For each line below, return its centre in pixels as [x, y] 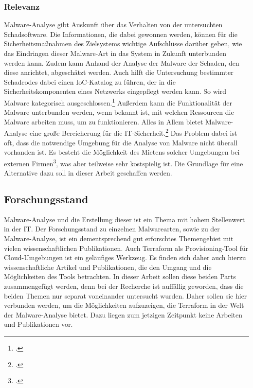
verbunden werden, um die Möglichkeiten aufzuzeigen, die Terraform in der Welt [124, 305]
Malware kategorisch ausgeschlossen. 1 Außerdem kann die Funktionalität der [118, 102]
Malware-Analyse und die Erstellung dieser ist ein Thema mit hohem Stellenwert [125, 219]
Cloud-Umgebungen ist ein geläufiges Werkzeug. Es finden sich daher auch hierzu [125, 257]
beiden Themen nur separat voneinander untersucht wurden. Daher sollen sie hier [126, 295]
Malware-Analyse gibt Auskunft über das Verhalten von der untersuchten [113, 25]
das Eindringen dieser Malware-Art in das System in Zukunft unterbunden [115, 53]
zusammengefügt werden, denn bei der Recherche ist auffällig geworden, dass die [124, 286]
